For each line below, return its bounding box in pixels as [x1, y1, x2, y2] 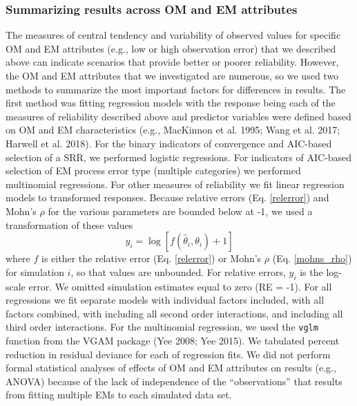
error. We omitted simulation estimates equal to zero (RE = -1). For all [28, 279, 332, 293]
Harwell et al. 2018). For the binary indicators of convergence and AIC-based [6, 136, 332, 150]
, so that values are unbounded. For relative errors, [70, 264, 286, 279]
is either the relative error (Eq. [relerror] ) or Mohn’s [41, 251, 262, 266]
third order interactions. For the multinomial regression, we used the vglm [6, 320, 318, 334]
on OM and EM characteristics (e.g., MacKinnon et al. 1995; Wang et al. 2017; [6, 122, 340, 137]
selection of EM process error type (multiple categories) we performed [6, 163, 301, 178]
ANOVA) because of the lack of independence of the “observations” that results [6, 373, 342, 388]
